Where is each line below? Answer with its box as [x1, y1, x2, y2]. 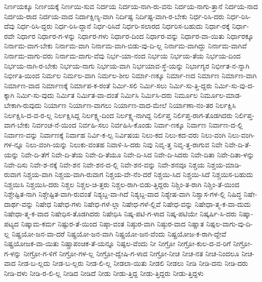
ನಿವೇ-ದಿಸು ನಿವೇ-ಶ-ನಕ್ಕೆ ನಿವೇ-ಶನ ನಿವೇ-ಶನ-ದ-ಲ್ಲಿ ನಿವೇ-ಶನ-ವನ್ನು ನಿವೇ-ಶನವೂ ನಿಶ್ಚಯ [4, 159, 205, 170]
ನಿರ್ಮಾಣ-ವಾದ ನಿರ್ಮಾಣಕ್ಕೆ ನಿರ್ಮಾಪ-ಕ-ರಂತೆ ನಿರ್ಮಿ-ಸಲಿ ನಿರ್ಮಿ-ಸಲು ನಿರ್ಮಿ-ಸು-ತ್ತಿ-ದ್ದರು [4, 80, 213, 90]
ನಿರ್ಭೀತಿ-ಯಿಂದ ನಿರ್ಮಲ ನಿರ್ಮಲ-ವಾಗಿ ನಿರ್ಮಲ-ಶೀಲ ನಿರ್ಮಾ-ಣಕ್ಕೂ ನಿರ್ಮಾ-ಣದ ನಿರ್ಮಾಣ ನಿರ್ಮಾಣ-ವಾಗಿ [4, 70, 257, 81]
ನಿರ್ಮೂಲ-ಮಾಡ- [200, 90, 242, 100]
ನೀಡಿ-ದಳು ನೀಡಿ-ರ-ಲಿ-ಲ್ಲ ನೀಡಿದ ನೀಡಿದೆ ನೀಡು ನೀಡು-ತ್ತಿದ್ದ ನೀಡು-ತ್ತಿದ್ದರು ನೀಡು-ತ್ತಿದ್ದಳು [4, 268, 204, 278]
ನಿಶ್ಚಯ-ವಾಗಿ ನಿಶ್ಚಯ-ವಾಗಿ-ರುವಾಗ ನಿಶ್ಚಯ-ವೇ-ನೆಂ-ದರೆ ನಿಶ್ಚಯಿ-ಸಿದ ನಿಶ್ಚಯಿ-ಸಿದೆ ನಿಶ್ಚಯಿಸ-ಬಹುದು [23, 169, 253, 180]
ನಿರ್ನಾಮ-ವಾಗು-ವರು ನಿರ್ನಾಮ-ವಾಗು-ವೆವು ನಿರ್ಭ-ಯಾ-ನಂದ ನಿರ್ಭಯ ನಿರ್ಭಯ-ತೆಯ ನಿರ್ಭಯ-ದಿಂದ [4, 50, 241, 61]
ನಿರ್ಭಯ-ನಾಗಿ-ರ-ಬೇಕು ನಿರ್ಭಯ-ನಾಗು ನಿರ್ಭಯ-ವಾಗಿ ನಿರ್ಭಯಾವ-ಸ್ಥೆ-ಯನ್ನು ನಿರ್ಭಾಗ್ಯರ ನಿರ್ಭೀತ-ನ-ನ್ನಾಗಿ [4, 60, 249, 71]
